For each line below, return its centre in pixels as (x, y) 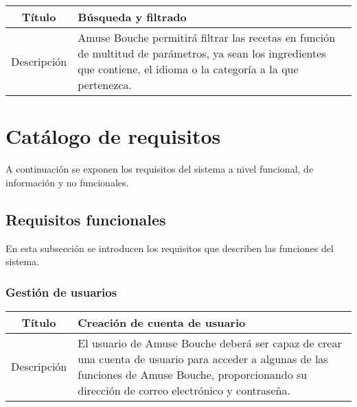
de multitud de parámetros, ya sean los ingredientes (202, 53)
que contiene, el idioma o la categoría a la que (188, 69)
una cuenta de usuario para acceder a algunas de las (203, 358)
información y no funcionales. (67, 182)
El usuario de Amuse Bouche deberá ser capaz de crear (210, 343)
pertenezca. (105, 85)
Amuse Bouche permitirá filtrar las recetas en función (207, 37)
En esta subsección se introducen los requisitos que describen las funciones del (170, 248)
